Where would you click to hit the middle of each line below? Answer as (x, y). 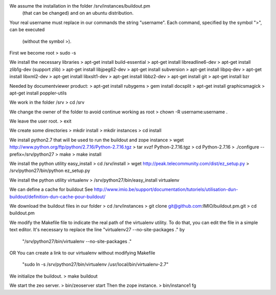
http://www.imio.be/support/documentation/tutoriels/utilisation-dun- (166, 189)
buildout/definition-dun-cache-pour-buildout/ (57, 196)
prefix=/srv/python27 (32, 154)
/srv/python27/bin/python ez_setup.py (50, 170)
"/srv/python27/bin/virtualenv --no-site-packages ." (77, 241)
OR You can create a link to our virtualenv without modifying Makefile (82, 253)
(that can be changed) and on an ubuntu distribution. (78, 13)
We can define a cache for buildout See (51, 189)
